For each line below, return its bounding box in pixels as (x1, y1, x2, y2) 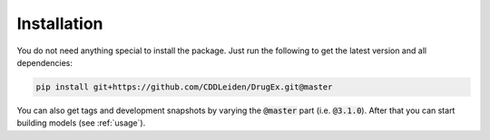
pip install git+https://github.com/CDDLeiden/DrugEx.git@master (35, 81, 333, 92)
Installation (16, 14, 103, 33)
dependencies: (16, 57, 73, 68)
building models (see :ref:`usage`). (16, 117, 146, 128)
